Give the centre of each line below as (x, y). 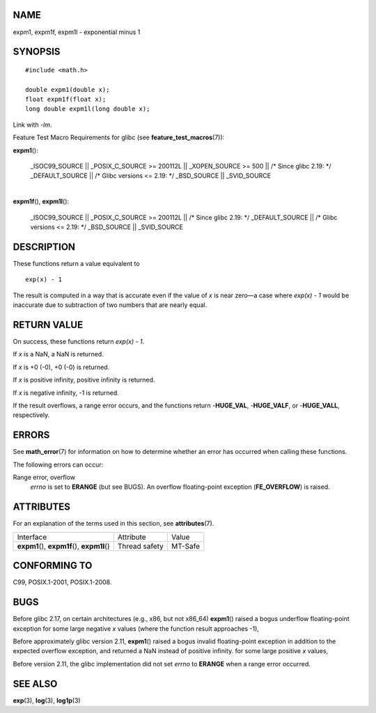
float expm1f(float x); (66, 100)
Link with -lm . (32, 125)
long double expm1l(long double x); (88, 109)
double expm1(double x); (68, 89)
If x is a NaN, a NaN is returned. (58, 354)
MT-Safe (186, 546)
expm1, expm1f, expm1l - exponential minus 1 (77, 32)
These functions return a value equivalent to (76, 263)
